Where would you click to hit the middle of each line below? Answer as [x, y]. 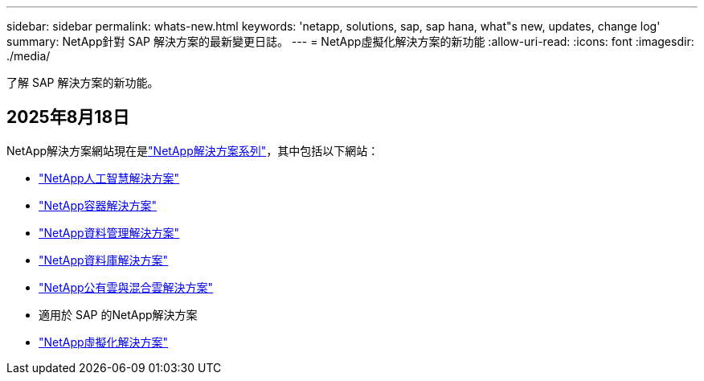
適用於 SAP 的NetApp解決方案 [118, 314]
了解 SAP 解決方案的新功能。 [83, 82]
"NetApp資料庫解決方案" [104, 260]
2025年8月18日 [68, 117]
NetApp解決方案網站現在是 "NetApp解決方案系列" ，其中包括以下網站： [193, 150]
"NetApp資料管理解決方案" [109, 232]
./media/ [29, 56]
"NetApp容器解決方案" [98, 205]
